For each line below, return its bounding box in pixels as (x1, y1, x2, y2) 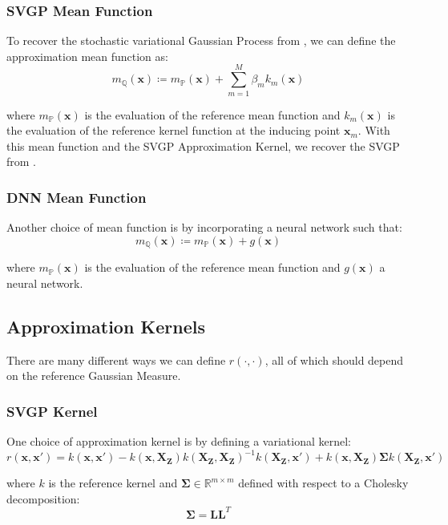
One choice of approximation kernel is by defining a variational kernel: (6, 432, 351, 449)
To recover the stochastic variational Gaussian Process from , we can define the (6, 32, 396, 49)
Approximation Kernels (6, 313, 206, 338)
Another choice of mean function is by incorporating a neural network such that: (6, 219, 402, 236)
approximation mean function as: (6, 47, 168, 64)
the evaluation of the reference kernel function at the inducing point (6, 122, 341, 139)
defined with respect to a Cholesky (238, 475, 409, 491)
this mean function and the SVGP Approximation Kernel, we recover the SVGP (6, 137, 400, 154)
